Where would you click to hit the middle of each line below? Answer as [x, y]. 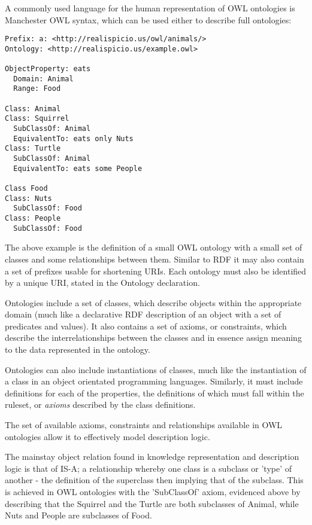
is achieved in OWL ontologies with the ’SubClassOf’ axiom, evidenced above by [153, 492]
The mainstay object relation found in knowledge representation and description [152, 457]
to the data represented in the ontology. [78, 350]
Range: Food [37, 89]
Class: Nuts [28, 198]
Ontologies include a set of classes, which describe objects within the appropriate [153, 302]
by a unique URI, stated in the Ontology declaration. [102, 283]
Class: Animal [33, 109]
